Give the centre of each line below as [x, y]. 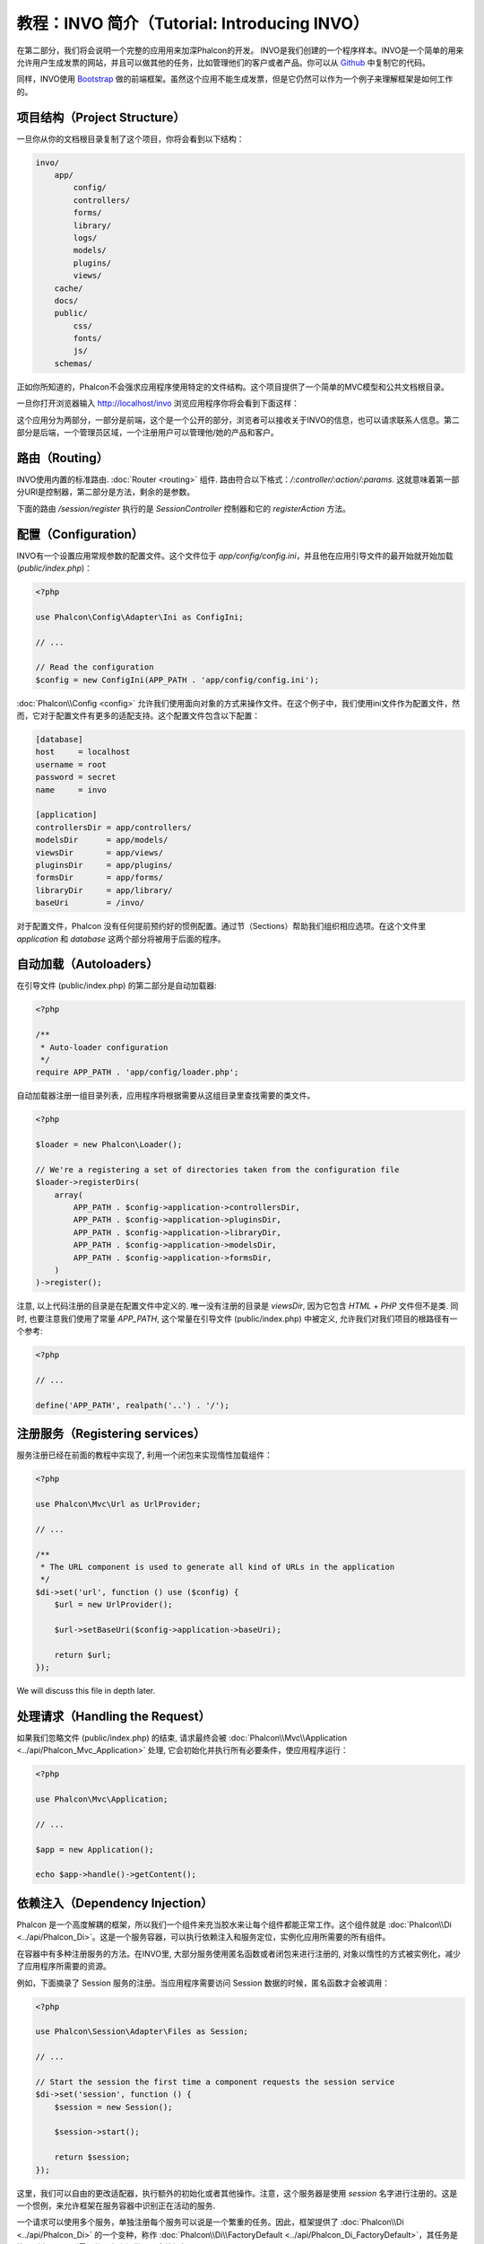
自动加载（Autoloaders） [87, 964]
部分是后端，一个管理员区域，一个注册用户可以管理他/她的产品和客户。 [148, 433]
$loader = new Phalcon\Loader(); [109, 1145]
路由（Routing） [63, 458]
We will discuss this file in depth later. [86, 1691]
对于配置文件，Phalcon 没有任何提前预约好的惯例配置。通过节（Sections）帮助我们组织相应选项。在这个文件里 [221, 926]
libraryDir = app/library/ [104, 890]
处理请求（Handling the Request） [113, 1716]
